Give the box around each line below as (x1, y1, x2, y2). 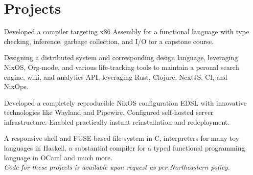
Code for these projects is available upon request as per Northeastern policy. (4, 162, 230, 172)
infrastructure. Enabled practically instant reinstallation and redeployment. (4, 116, 230, 127)
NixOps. (4, 81, 28, 91)
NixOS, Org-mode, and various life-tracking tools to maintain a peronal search (4, 62, 239, 72)
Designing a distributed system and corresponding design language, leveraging (4, 52, 238, 63)
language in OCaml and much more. (4, 152, 113, 162)
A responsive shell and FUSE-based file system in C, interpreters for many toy (4, 133, 239, 143)
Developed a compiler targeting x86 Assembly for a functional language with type (4, 26, 249, 37)
